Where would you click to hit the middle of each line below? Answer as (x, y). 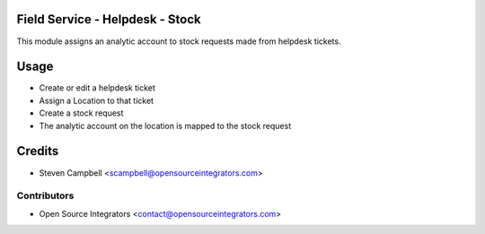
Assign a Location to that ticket (97, 100)
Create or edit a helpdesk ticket (97, 88)
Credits (38, 151)
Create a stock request (81, 113)
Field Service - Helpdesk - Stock (109, 19)
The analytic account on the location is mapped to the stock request (165, 126)
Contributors (45, 195)
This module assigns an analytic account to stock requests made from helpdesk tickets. (179, 41)
